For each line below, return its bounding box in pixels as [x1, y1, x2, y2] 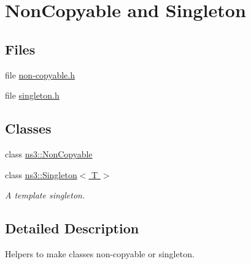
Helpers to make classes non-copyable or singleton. [5, 247, 195, 260]
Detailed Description [5, 219, 139, 238]
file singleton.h [5, 89, 60, 102]
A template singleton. [5, 189, 85, 202]
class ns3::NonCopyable [5, 147, 93, 160]
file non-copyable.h [5, 68, 75, 81]
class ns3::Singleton [5, 168, 77, 181]
